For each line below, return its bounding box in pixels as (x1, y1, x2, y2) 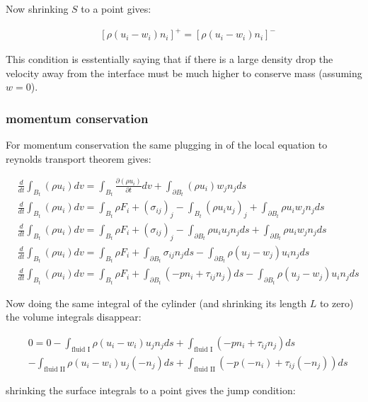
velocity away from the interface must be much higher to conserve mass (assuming (6, 65, 362, 80)
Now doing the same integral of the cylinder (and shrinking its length (6, 295, 307, 310)
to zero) (319, 295, 354, 310)
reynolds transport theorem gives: (6, 151, 151, 166)
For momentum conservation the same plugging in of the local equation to (6, 137, 328, 152)
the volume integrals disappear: (6, 309, 142, 324)
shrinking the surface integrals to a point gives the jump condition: (6, 382, 296, 397)
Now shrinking (6, 1, 69, 16)
